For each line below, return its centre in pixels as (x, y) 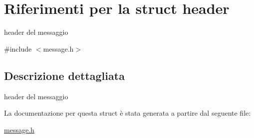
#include (18, 48)
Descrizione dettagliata (64, 75)
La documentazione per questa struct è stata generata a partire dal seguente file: (127, 113)
